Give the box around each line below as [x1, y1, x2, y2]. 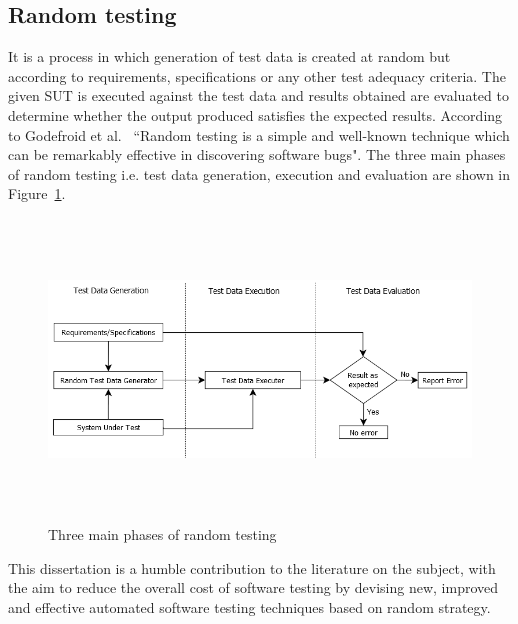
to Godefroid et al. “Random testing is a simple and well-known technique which [8, 124, 510, 145]
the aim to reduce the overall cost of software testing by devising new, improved [8, 577, 499, 598]
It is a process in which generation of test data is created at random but [8, 46, 451, 67]
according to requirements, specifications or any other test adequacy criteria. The [8, 65, 506, 86]
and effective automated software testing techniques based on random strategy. [8, 596, 491, 617]
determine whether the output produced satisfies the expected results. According [8, 104, 503, 125]
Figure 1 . [8, 183, 66, 204]
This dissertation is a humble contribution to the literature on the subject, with [8, 557, 496, 578]
